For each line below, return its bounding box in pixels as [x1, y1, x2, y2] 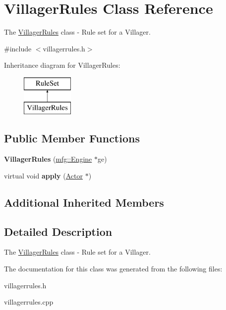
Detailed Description [4, 223, 113, 239]
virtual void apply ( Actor [4, 170, 83, 180]
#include [4, 43, 32, 53]
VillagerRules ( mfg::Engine [4, 154, 92, 164]
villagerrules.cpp [4, 297, 54, 307]
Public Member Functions [4, 131, 140, 146]
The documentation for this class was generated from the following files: [4, 264, 223, 274]
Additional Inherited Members [4, 194, 164, 210]
